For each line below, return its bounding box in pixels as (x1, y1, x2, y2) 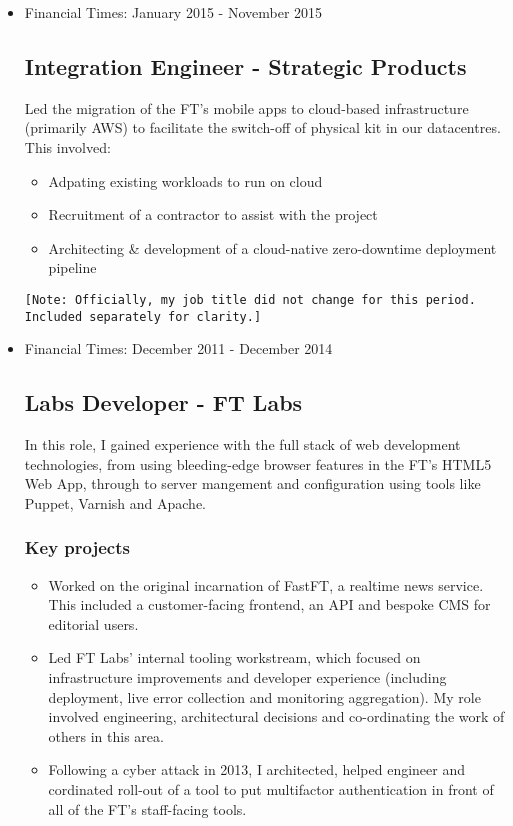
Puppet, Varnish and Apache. (24, 492, 206, 513)
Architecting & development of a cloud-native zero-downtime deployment (48, 237, 497, 258)
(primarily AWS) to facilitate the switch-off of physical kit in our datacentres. (24, 117, 501, 138)
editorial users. (48, 613, 139, 634)
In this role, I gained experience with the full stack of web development (24, 434, 461, 455)
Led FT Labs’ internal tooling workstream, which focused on (48, 647, 421, 668)
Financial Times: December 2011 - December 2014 (24, 338, 333, 359)
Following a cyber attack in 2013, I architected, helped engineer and (48, 759, 466, 780)
